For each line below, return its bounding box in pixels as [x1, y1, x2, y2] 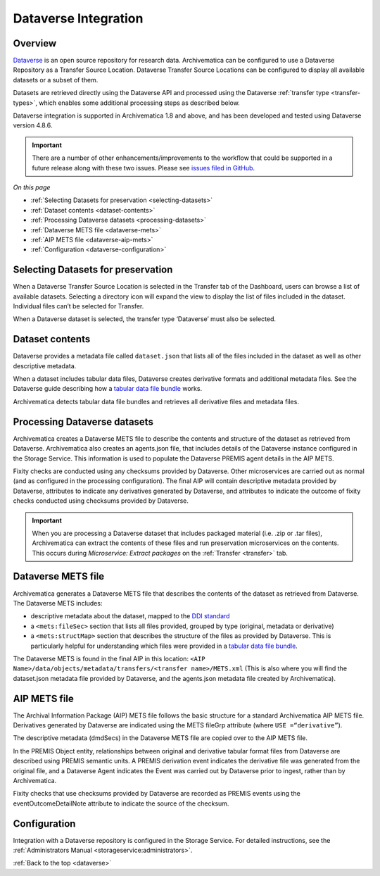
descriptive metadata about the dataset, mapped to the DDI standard [30, 612, 230, 620]
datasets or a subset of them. [13, 75, 99, 84]
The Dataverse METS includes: [13, 599, 103, 607]
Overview [13, 37, 57, 49]
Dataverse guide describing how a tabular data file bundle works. [13, 384, 203, 393]
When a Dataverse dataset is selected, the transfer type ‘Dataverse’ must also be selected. [13, 315, 277, 323]
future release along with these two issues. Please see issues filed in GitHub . [32, 163, 255, 172]
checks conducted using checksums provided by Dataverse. [13, 496, 189, 505]
